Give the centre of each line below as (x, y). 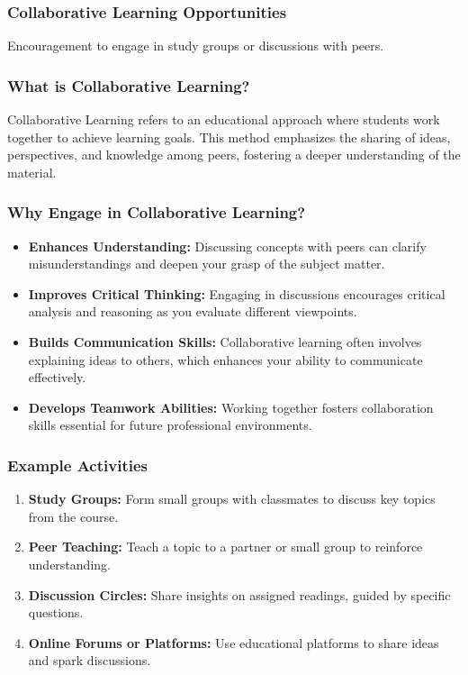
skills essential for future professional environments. (170, 425)
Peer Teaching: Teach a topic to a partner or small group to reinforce (225, 547)
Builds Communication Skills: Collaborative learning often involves (225, 342)
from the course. (73, 516)
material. (32, 172)
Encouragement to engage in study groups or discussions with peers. (196, 46)
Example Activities (77, 465)
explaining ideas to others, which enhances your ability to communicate (225, 359)
